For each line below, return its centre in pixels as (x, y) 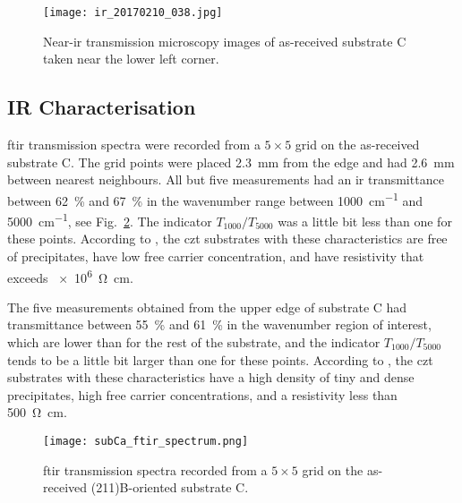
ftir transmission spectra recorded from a (155, 469)
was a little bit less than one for (365, 221)
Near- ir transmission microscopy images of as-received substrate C (225, 41)
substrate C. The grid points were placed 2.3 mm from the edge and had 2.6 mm (231, 162)
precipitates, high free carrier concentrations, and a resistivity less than (202, 394)
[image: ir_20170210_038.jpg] (133, 13)
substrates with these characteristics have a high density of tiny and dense (211, 377)
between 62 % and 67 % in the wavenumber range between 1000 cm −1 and (215, 199)
